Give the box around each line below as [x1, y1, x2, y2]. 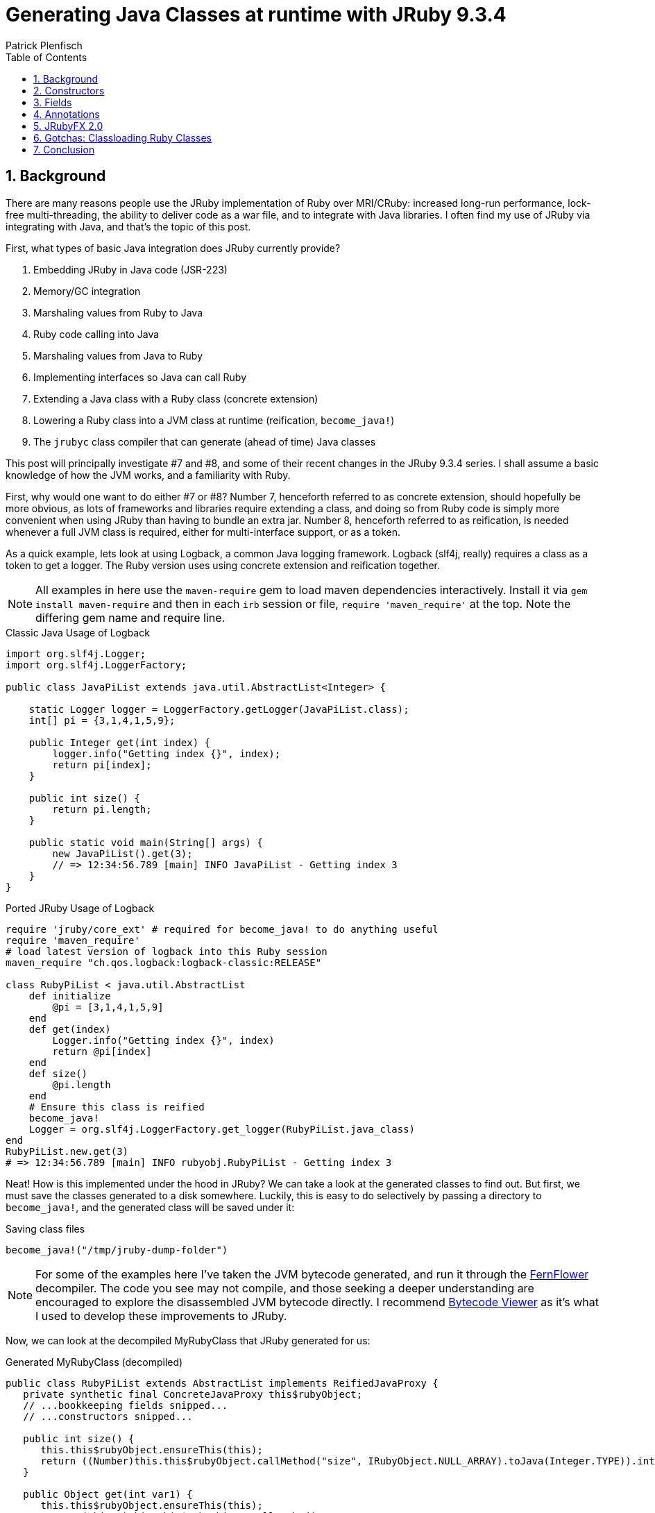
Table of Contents [6, 51, 87, 63]
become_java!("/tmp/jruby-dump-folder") [6, 1244, 228, 1256]
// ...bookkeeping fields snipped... [23, 1399, 228, 1411]
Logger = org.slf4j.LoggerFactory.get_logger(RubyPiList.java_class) [28, 1123, 416, 1135]
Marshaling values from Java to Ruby [33, 349, 203, 362]
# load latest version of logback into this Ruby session [6, 945, 327, 957]
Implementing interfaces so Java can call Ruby [33, 371, 247, 383]
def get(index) [28, 1023, 111, 1035]
